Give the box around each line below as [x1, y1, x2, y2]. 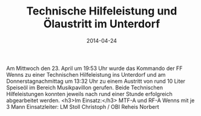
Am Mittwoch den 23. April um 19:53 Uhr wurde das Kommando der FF [6, 65, 183, 72]
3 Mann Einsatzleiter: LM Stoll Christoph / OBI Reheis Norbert [6, 103, 159, 110]
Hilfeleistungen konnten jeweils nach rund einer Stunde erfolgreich [6, 90, 173, 97]
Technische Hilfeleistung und [26, 4, 177, 18]
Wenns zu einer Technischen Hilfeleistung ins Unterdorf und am [6, 71, 166, 78]
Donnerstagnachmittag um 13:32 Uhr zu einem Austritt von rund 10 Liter [6, 77, 186, 85]
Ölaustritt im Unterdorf [43, 17, 160, 31]
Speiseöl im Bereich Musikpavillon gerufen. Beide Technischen [6, 83, 163, 91]
